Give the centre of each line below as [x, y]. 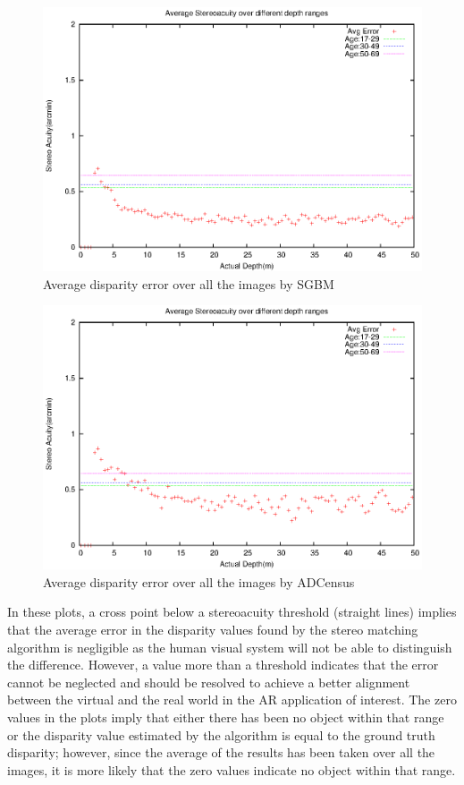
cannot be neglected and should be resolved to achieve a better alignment [209, 682]
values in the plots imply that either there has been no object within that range [226, 717]
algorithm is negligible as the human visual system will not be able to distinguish [230, 647]
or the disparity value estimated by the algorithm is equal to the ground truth [221, 734]
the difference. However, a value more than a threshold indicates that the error [223, 665]
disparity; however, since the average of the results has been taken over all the [221, 752]
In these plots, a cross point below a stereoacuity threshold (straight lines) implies [232, 612]
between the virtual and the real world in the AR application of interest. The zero [232, 700]
